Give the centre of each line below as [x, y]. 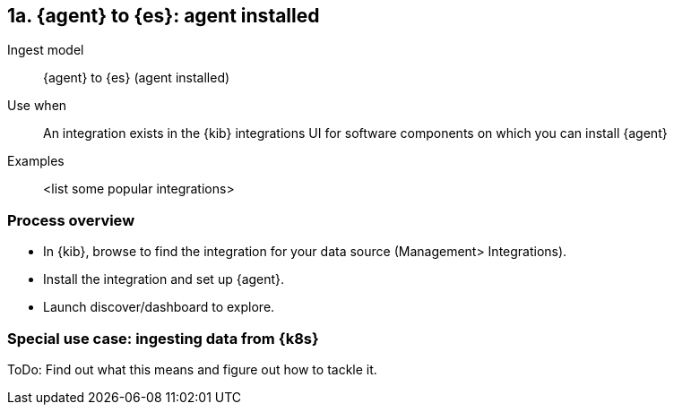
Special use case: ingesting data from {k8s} [163, 338]
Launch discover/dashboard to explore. [159, 307]
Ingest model [46, 50]
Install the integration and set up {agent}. [164, 279]
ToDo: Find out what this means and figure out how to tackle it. [192, 369]
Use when [37, 106]
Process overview [71, 220]
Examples [36, 161]
